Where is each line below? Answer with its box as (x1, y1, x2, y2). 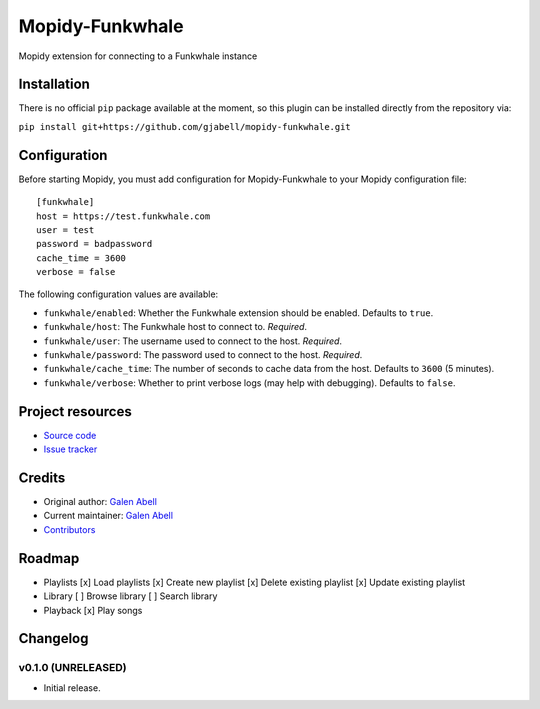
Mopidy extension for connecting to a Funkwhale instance (18, 50, 258, 62)
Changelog (18, 630, 89, 647)
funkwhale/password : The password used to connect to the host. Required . (43, 349, 363, 361)
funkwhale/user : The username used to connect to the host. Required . (43, 335, 343, 347)
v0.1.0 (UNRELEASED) (18, 661, 127, 675)
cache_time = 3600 (36, 252, 127, 264)
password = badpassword (36, 238, 153, 250)
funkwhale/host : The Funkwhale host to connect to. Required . (43, 321, 308, 333)
